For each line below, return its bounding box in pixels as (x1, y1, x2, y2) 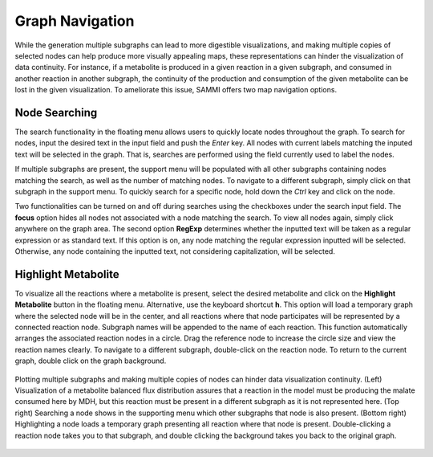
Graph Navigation (14, 12, 135, 30)
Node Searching (14, 105, 98, 120)
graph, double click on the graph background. (14, 356, 167, 365)
